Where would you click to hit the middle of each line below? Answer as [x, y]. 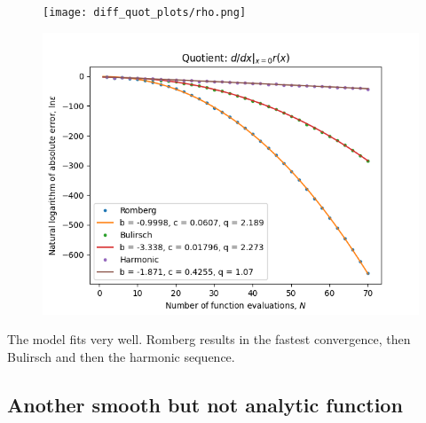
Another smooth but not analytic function [205, 404]
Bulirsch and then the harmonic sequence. [121, 356]
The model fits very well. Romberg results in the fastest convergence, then [209, 339]
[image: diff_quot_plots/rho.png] [145, 12]
